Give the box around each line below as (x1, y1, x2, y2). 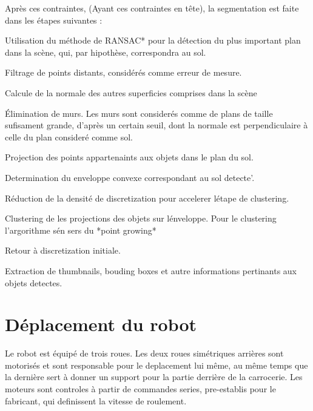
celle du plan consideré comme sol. (5, 130, 133, 143)
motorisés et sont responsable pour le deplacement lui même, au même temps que (5, 358, 308, 371)
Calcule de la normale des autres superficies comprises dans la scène (5, 86, 257, 99)
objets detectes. (5, 276, 62, 289)
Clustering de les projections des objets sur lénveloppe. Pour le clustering (5, 212, 277, 225)
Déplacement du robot (5, 312, 197, 337)
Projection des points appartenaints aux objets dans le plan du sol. (5, 151, 254, 163)
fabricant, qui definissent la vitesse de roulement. (5, 394, 187, 407)
